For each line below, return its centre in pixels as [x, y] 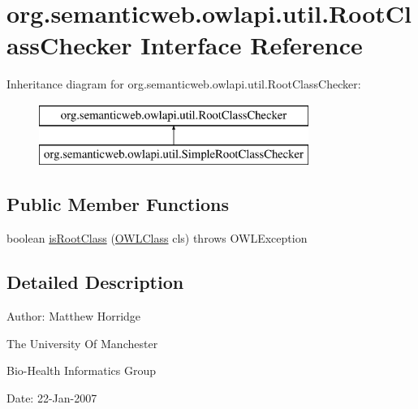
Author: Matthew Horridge [74, 316]
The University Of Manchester [82, 343]
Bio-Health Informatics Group [82, 370]
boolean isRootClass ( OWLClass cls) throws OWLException [157, 238]
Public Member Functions [118, 204]
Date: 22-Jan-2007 [52, 397]
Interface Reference [252, 45]
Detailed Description [95, 282]
